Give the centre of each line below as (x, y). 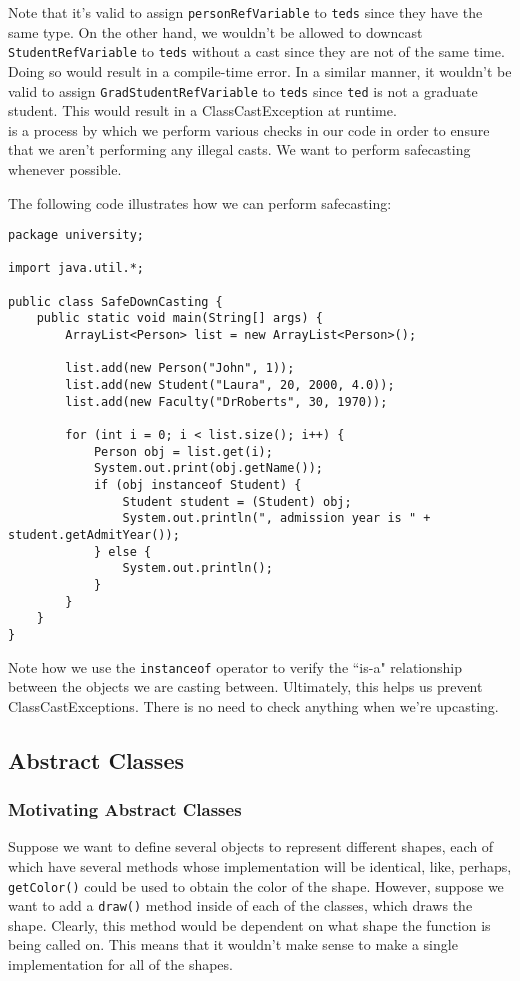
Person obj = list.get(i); (183, 451)
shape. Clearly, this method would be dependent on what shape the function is (249, 924)
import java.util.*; (76, 268)
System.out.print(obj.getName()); (208, 468)
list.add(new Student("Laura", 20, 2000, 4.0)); (230, 385)
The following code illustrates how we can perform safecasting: (200, 202)
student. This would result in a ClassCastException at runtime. (202, 110)
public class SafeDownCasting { (115, 301)
